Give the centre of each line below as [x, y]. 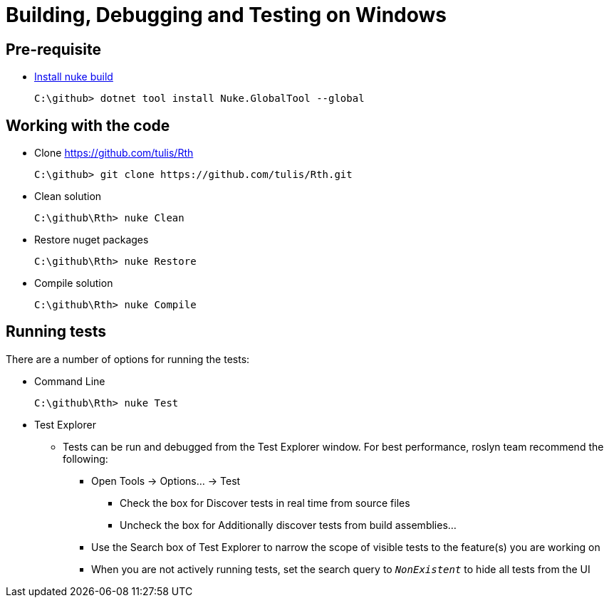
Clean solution [68, 196]
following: [85, 458]
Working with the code [88, 125]
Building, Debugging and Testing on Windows [226, 15]
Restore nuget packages [92, 240]
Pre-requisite [53, 49]
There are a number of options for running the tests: [128, 359]
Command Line [70, 381]
